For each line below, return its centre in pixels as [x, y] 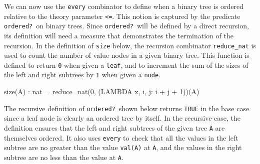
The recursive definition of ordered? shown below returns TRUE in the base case [127, 108]
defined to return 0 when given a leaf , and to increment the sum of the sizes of [126, 65]
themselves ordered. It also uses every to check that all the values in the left [121, 137]
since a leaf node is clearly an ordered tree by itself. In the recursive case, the [122, 118]
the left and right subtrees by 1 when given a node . [82, 75]
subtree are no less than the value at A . [64, 157]
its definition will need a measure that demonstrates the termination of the [119, 35]
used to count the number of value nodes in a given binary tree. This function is [127, 55]
